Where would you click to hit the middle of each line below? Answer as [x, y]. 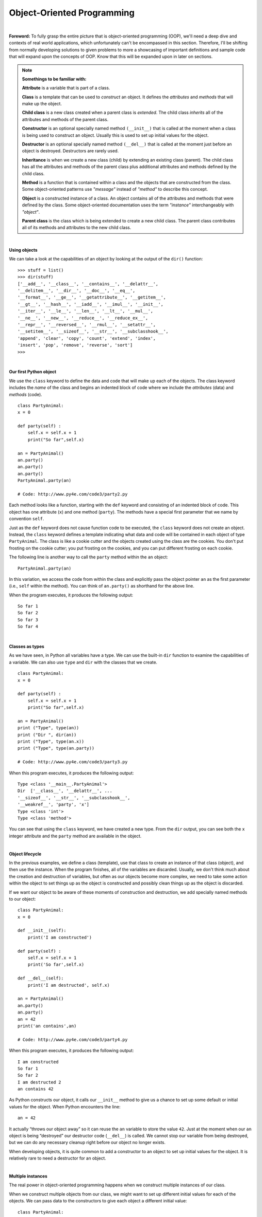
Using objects [23, 250]
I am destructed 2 [40, 1082]
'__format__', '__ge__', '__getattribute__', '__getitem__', [92, 297]
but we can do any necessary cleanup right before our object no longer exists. [87, 1143]
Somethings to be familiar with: [54, 79]
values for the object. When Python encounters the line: [65, 1106]
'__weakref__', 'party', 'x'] [54, 805]
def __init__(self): [42, 931]
